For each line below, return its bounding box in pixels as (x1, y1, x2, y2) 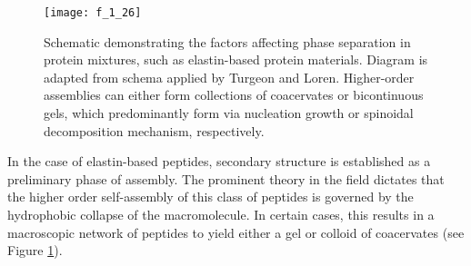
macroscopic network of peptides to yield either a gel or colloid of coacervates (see (7, 222, 465, 241)
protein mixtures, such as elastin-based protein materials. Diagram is (44, 50, 428, 69)
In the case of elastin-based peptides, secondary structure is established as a (7, 152, 431, 171)
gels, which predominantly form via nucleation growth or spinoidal (44, 103, 414, 123)
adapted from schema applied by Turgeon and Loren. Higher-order (44, 67, 415, 86)
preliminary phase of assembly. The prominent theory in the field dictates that (7, 169, 445, 188)
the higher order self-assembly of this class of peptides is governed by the (7, 187, 414, 206)
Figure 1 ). (7, 241, 63, 260)
